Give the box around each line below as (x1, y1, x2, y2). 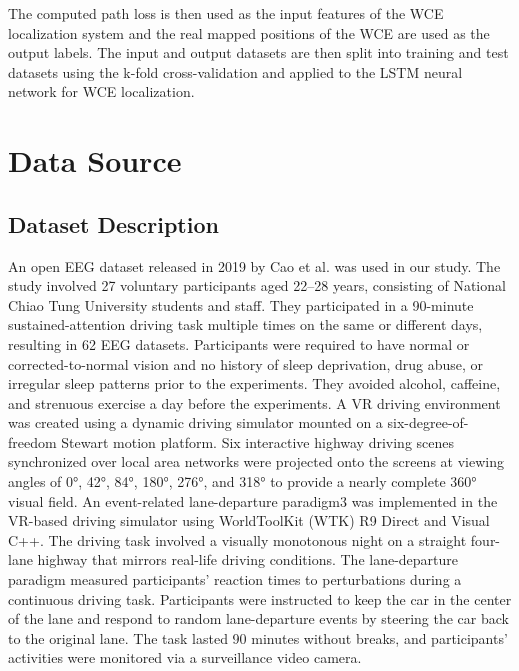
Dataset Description (8, 208, 219, 239)
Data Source (8, 140, 182, 181)
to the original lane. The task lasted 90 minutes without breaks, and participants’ (8, 627, 508, 648)
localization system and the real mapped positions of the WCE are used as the (8, 22, 490, 43)
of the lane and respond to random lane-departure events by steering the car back (8, 608, 509, 629)
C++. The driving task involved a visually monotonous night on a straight (8, 529, 467, 550)
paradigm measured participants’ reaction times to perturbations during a (8, 569, 462, 590)
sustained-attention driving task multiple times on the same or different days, (8, 314, 483, 335)
